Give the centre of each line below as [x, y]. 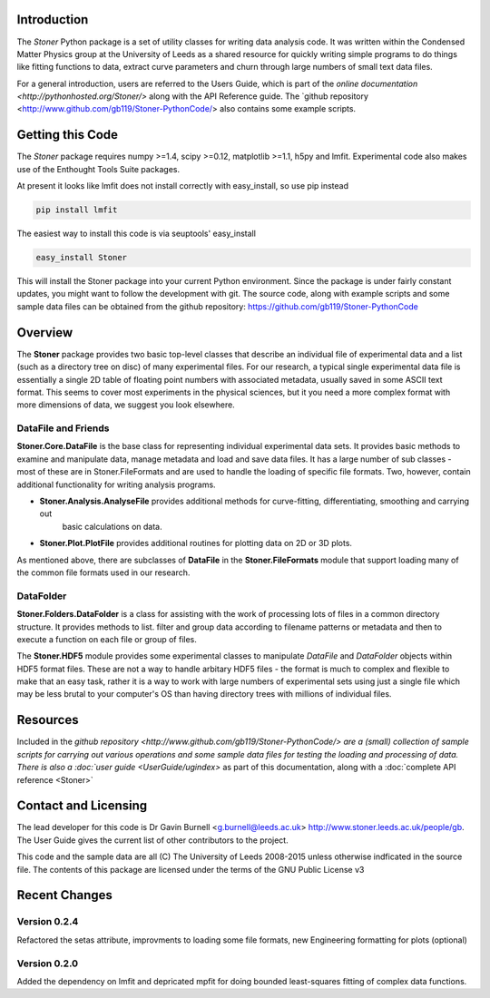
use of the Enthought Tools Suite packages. [98, 169]
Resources [48, 720]
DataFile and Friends [63, 428]
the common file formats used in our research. [103, 572]
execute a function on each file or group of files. [107, 639]
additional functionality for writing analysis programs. [117, 484]
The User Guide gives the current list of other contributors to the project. [153, 840]
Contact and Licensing [82, 806]
